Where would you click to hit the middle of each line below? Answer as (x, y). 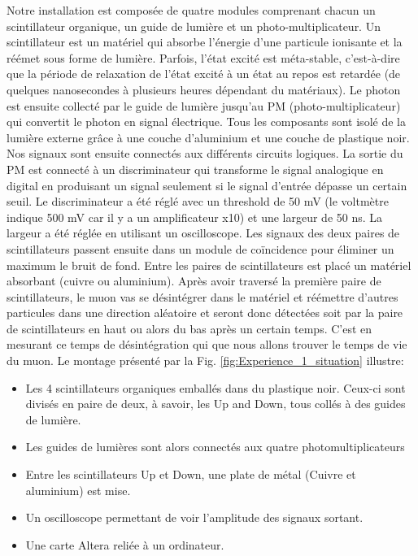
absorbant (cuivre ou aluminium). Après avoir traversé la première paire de (194, 281)
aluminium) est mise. (78, 490)
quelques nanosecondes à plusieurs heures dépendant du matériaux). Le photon (204, 89)
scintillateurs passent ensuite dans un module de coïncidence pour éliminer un (200, 248)
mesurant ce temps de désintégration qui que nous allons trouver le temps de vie (207, 344)
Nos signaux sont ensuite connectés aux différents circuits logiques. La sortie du (205, 153)
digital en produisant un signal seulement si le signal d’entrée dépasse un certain (207, 185)
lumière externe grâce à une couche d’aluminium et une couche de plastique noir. (208, 137)
